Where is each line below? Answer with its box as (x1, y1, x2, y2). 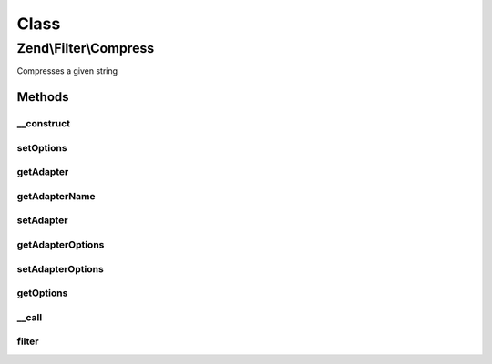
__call (16, 310, 43, 323)
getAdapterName (16, 189, 96, 202)
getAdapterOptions (16, 238, 105, 250)
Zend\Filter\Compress (16, 40, 155, 56)
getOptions (16, 287, 68, 299)
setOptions (16, 141, 67, 154)
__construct (16, 117, 71, 130)
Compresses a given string (16, 66, 118, 76)
